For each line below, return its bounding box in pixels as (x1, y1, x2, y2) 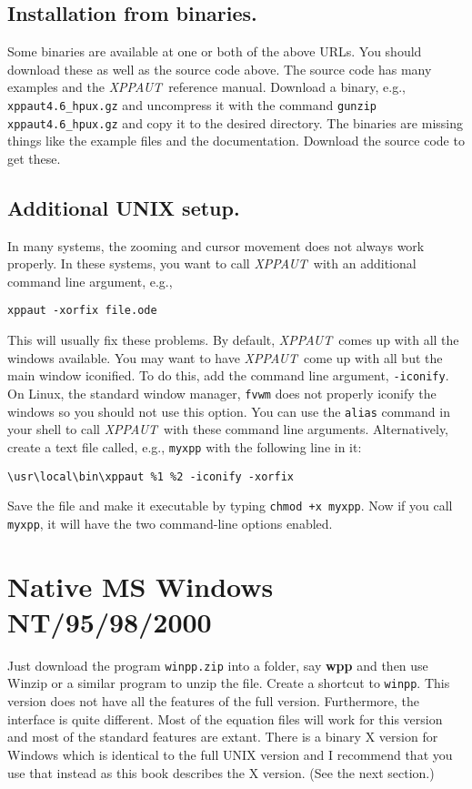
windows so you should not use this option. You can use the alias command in (7, 401, 450, 420)
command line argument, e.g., (7, 271, 173, 290)
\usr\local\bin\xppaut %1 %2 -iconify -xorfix (7, 470, 294, 483)
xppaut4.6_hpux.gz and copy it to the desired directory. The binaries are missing (7, 113, 463, 132)
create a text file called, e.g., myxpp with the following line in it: (7, 437, 362, 456)
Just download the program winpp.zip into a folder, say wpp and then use (7, 655, 428, 674)
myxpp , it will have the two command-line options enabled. (7, 513, 333, 532)
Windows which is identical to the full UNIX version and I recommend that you (7, 744, 453, 764)
